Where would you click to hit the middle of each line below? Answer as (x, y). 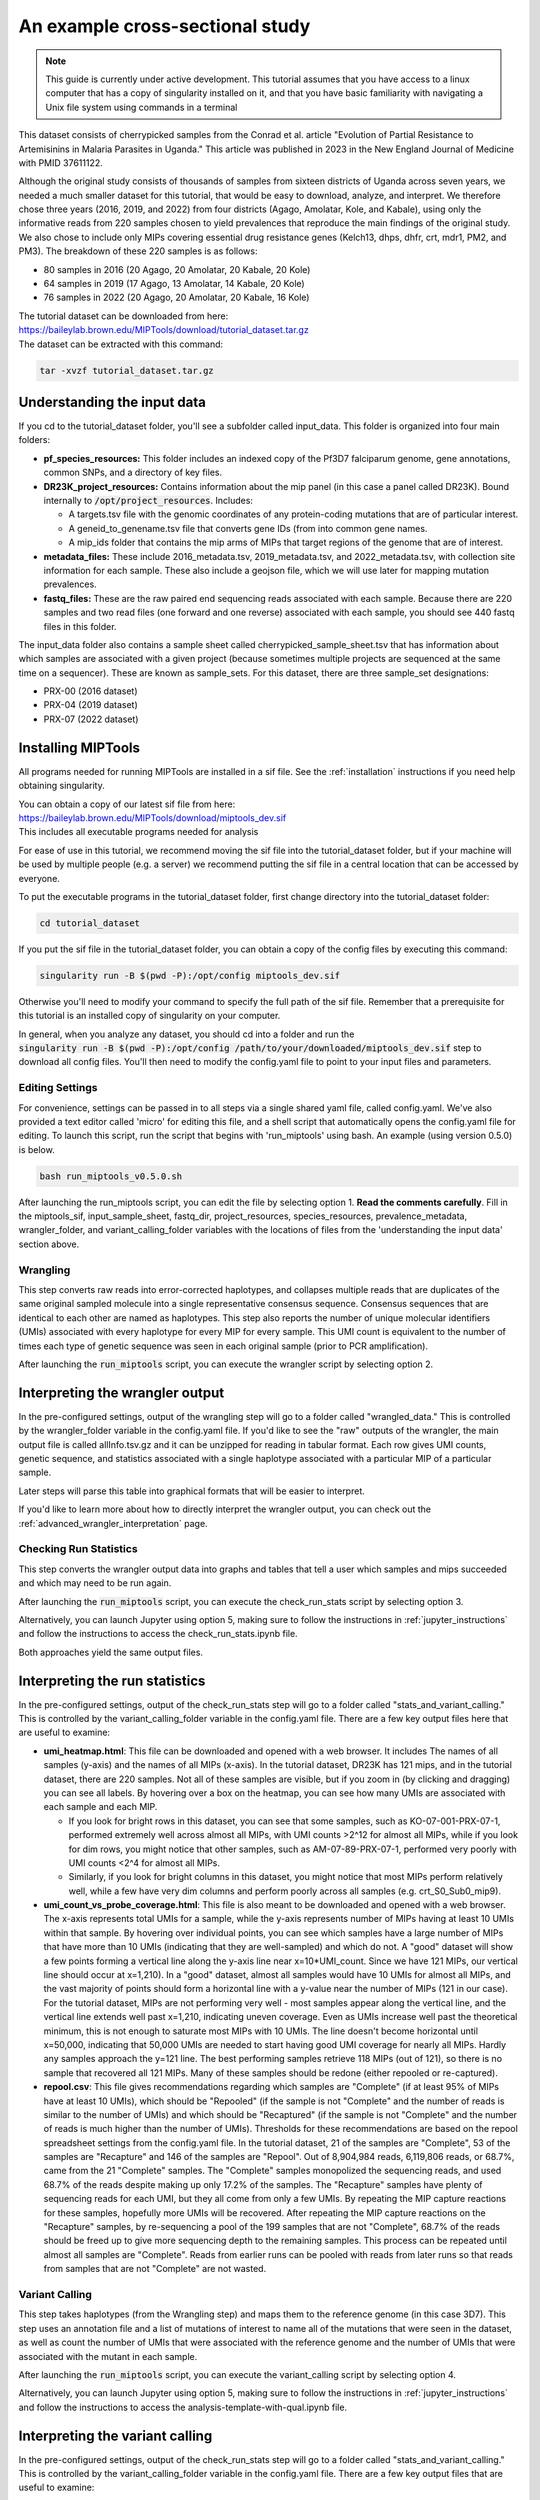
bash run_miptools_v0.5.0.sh (111, 1176)
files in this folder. (80, 626)
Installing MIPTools (79, 747)
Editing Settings (58, 1088)
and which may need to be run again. (95, 1583)
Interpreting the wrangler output (121, 1392)
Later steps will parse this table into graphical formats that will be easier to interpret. (191, 1491)
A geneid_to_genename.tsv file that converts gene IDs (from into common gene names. (248, 528)
